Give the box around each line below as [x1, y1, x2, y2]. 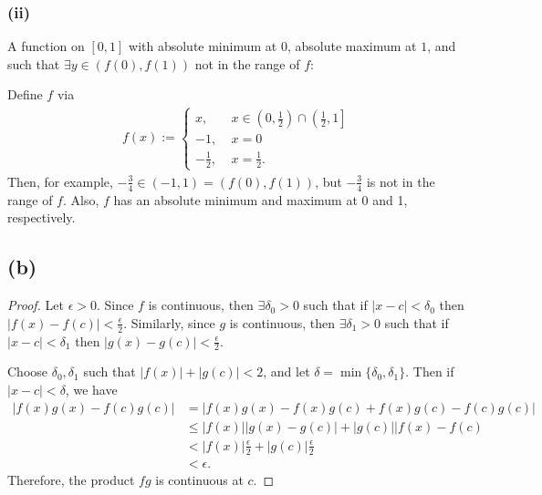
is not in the [366, 171, 435, 191]
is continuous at [155, 469, 244, 489]
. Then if [405, 362, 454, 381]
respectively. [7, 208, 76, 227]
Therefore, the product [7, 469, 135, 489]
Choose [7, 362, 48, 381]
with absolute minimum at [129, 36, 277, 56]
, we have [65, 380, 118, 399]
